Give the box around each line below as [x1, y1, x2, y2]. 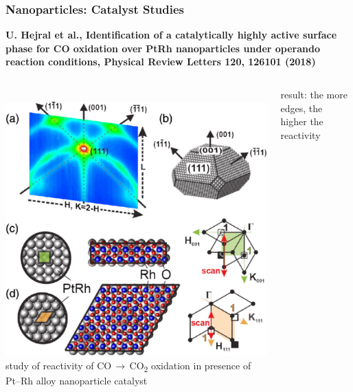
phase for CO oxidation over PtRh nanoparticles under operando [5, 41, 321, 55]
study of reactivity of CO [5, 358, 112, 372]
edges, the [280, 100, 323, 115]
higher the [280, 114, 323, 129]
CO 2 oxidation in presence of [129, 358, 251, 374]
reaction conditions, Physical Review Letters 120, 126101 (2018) [5, 54, 316, 69]
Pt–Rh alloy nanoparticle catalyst [5, 373, 148, 387]
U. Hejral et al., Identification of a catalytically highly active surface [5, 28, 337, 42]
